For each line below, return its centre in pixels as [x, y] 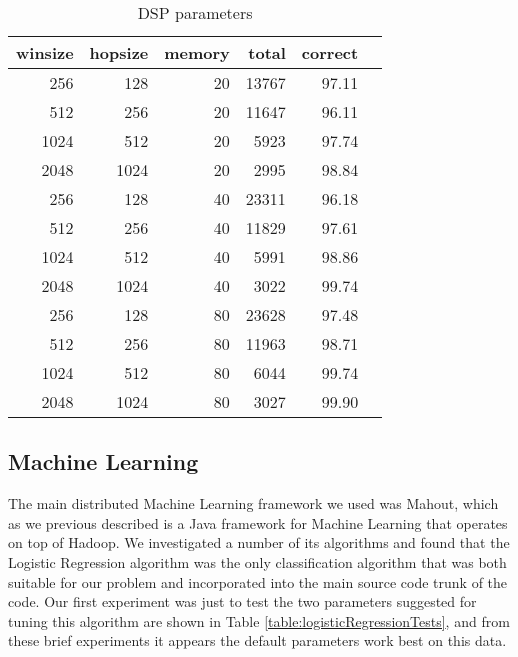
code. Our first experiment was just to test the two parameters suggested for [242, 601]
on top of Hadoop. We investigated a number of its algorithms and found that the [259, 542]
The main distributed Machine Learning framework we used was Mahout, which [253, 503]
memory [197, 52]
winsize [45, 52]
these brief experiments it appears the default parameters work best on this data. [257, 640]
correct [330, 52]
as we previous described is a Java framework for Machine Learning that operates [258, 522]
